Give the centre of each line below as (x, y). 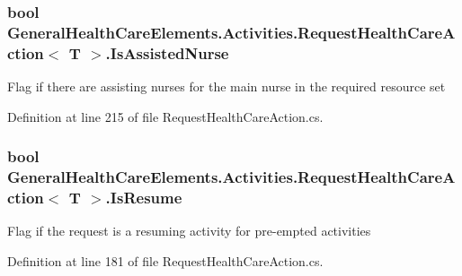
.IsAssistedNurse (167, 52)
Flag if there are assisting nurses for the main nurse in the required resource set (227, 86)
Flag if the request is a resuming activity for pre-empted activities (189, 231)
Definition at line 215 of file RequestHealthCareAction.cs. (165, 116)
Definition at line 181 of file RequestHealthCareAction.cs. (165, 260)
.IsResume (144, 198)
